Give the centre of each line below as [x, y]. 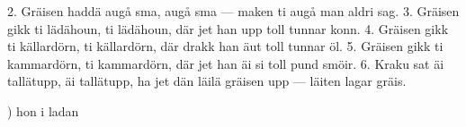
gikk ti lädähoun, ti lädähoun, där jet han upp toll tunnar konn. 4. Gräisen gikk [228, 28]
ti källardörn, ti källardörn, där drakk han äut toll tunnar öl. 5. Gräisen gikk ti [225, 46]
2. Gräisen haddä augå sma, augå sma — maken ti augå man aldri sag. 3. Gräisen [233, 11]
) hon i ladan [43, 110]
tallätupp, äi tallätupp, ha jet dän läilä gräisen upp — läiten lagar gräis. [207, 81]
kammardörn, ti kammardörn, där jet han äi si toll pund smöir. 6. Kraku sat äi [226, 63]
